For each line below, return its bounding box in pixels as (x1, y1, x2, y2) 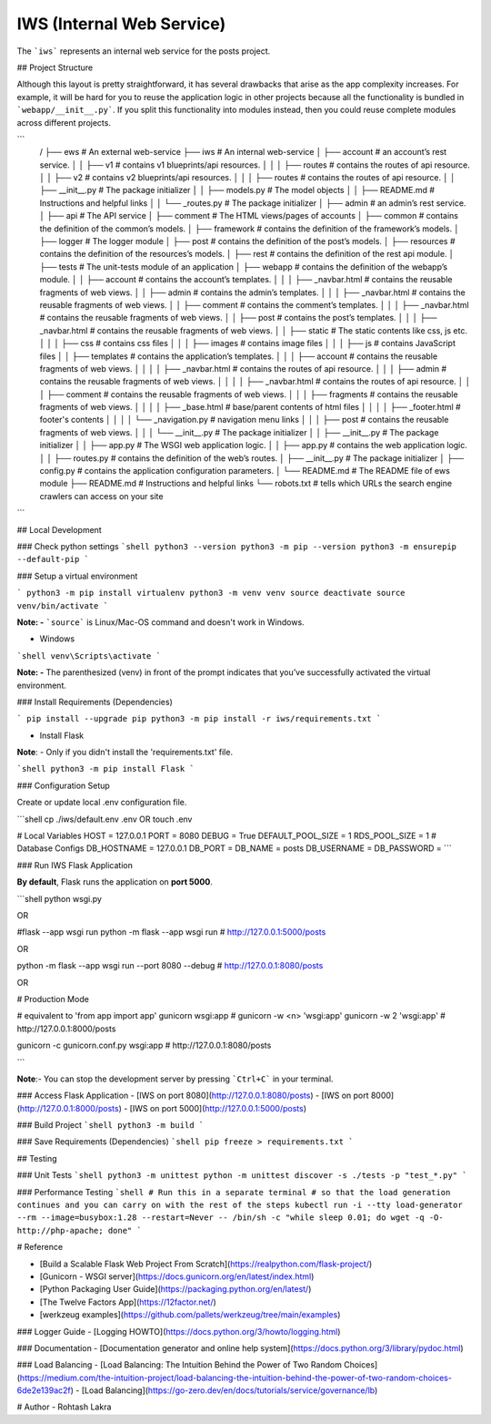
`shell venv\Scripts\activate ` (16, 651, 161, 661)
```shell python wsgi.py (16, 893, 102, 904)
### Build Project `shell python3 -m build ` (16, 1120, 205, 1131)
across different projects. (16, 117, 111, 128)
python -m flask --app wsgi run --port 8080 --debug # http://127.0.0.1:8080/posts (16, 960, 324, 971)
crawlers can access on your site (39, 490, 164, 501)
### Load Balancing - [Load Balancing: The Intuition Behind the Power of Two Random (16, 1359, 343, 1370)
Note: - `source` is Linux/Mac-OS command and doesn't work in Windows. (16, 616, 305, 628)
